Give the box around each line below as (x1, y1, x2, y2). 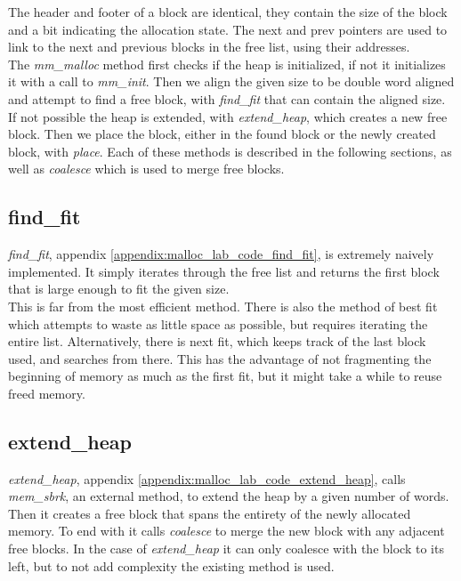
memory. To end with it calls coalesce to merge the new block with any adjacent (8, 521, 445, 540)
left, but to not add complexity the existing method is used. (8, 556, 335, 575)
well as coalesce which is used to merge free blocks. (8, 159, 285, 178)
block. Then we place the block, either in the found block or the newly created (8, 125, 436, 143)
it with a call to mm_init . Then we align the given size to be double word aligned (8, 72, 455, 91)
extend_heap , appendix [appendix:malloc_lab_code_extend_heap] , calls (8, 469, 406, 488)
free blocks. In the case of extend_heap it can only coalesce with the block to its (8, 539, 444, 558)
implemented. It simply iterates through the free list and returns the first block (8, 262, 440, 280)
